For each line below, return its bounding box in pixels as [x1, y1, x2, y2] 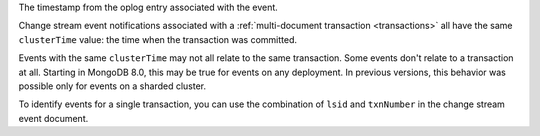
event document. [18, 112, 89, 124]
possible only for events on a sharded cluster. [18, 80, 207, 92]
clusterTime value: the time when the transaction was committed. [18, 33, 298, 45]
